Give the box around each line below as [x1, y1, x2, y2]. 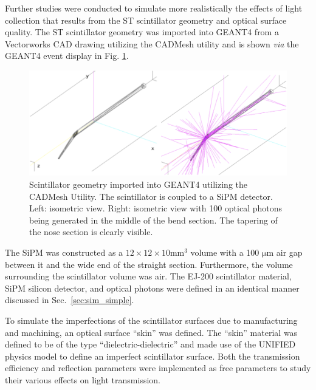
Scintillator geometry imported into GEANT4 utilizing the [29, 178, 248, 191]
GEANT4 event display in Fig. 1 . [5, 49, 129, 62]
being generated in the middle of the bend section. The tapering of [29, 213, 278, 226]
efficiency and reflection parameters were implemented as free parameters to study [5, 361, 311, 374]
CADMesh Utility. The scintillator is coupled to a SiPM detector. [29, 190, 273, 202]
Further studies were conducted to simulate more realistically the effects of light [5, 2, 303, 14]
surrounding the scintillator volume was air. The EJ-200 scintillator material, [5, 270, 292, 282]
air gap [276, 246, 303, 259]
